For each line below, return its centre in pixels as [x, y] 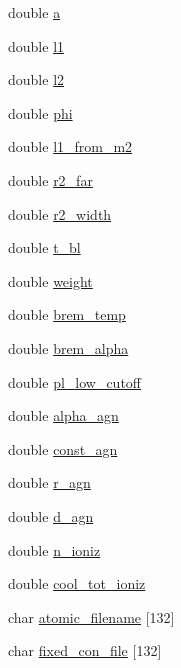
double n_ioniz [54, 549]
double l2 [36, 79]
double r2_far [50, 179]
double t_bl [44, 247]
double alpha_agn [63, 415]
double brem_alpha [68, 347]
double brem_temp [67, 314]
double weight [50, 280]
